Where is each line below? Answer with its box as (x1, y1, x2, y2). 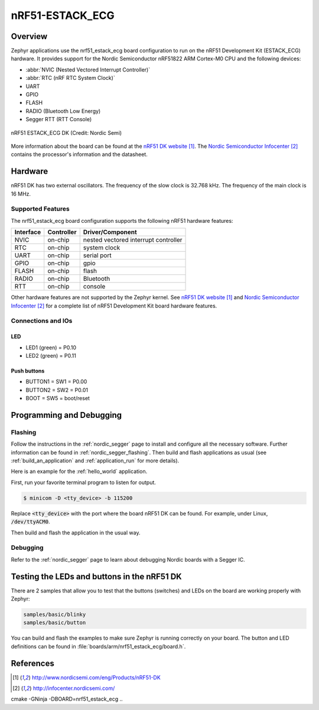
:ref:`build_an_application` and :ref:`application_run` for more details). (11, 457, 180, 464)
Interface (14, 228, 41, 236)
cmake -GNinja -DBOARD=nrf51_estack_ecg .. (11, 695, 123, 703)
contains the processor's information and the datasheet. (11, 151, 148, 158)
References (11, 658, 54, 668)
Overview (11, 31, 48, 41)
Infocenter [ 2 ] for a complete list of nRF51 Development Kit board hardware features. (11, 302, 217, 309)
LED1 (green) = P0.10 (25, 343, 77, 351)
